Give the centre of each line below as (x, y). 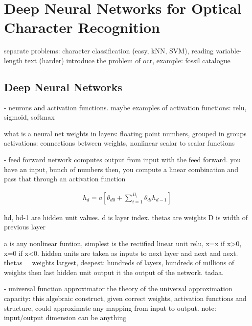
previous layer (25, 227)
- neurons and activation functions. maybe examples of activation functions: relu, (125, 107)
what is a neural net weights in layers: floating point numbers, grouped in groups (125, 133)
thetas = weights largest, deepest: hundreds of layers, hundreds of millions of (119, 263)
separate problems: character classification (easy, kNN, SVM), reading (109, 51)
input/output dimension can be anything (65, 317)
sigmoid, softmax (29, 117)
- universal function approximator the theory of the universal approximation (118, 288)
